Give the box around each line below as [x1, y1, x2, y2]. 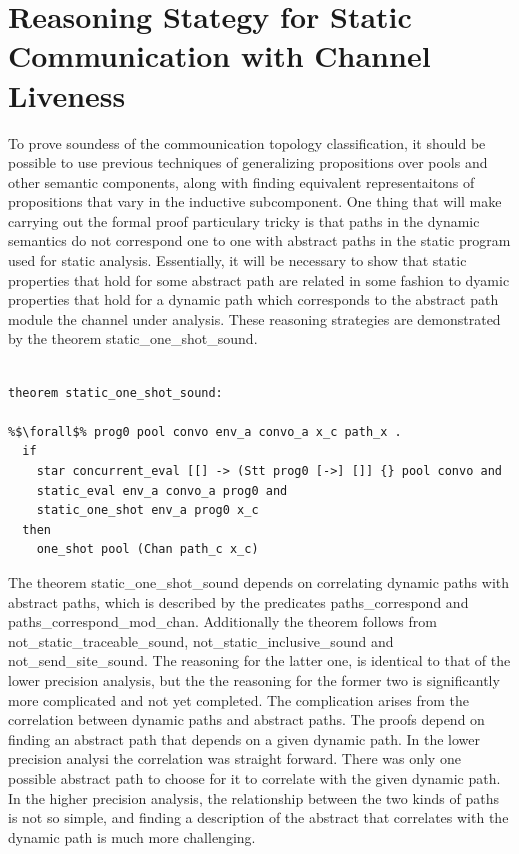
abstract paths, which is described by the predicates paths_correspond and [8, 591, 469, 612]
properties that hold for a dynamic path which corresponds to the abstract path [8, 289, 499, 310]
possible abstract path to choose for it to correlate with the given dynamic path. [8, 767, 501, 788]
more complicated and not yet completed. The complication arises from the [8, 689, 470, 710]
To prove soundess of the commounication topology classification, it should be [8, 132, 486, 153]
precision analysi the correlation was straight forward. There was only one [8, 748, 461, 769]
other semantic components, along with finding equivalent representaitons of [8, 171, 475, 192]
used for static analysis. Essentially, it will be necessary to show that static [8, 250, 467, 271]
